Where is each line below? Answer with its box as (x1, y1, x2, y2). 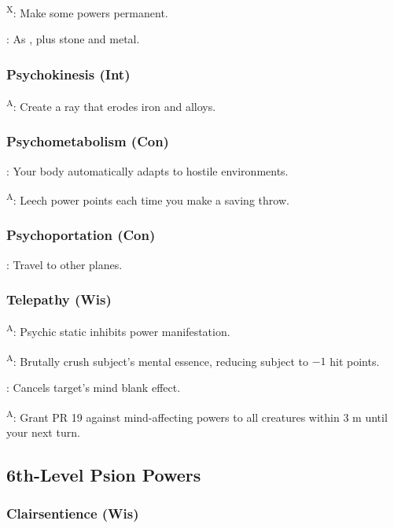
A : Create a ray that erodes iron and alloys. (6, 96, 216, 114)
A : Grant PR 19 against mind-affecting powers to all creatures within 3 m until (6, 406, 388, 425)
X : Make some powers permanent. (6, 2, 168, 20)
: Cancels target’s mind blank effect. (6, 378, 181, 395)
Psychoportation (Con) (6, 225, 156, 245)
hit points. (330, 353, 380, 369)
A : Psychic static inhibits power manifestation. (6, 321, 230, 340)
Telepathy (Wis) (6, 290, 112, 309)
